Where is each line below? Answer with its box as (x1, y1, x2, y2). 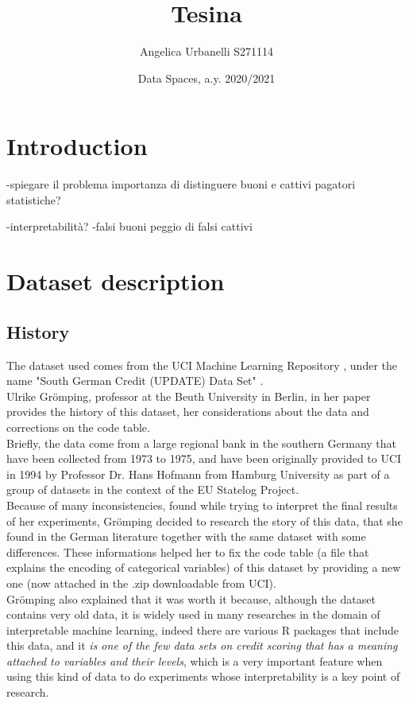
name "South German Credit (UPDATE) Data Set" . (6, 372, 264, 389)
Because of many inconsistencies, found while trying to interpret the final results (6, 496, 398, 513)
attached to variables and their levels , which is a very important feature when (6, 652, 383, 669)
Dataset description (6, 265, 225, 297)
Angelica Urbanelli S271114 (139, 43, 274, 60)
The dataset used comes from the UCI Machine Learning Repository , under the (6, 356, 397, 373)
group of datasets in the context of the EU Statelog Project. (6, 481, 299, 498)
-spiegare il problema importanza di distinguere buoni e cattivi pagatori (6, 176, 356, 192)
